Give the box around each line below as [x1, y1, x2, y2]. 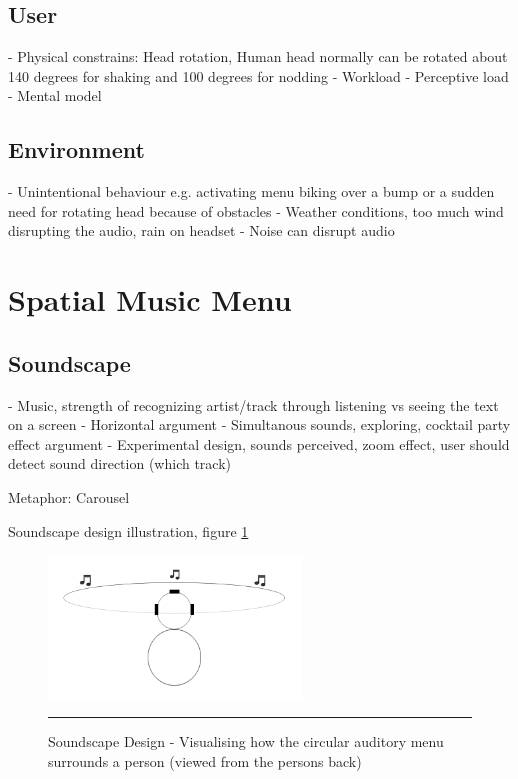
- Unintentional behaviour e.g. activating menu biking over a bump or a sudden [8, 181, 495, 202]
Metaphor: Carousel [8, 486, 130, 507]
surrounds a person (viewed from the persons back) [48, 751, 362, 772]
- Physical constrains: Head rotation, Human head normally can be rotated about [8, 46, 508, 67]
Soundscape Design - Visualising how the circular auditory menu [48, 731, 444, 752]
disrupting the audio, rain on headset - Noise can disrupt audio [8, 220, 395, 241]
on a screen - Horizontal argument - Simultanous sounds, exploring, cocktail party [8, 414, 511, 435]
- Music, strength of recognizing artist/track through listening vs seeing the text [8, 394, 499, 415]
